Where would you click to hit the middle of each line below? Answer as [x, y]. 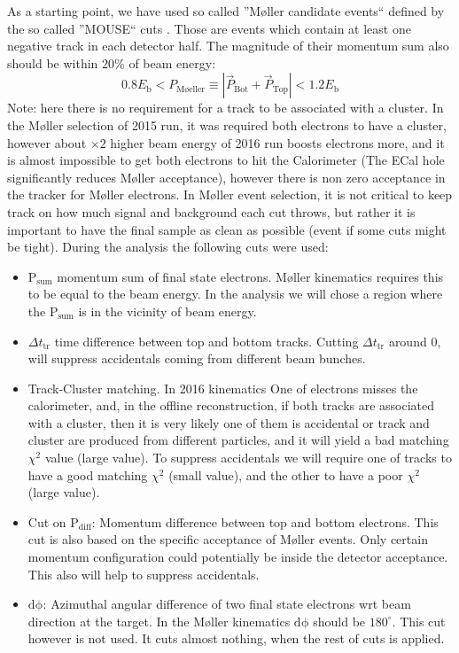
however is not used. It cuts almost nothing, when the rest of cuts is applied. [236, 638]
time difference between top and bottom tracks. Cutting [206, 341]
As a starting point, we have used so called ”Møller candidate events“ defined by [226, 11]
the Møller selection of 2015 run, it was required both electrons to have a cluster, [227, 124]
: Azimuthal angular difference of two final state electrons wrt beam [227, 604]
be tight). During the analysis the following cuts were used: [168, 247]
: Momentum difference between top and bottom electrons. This [265, 521]
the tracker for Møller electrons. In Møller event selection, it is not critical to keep [230, 194]
